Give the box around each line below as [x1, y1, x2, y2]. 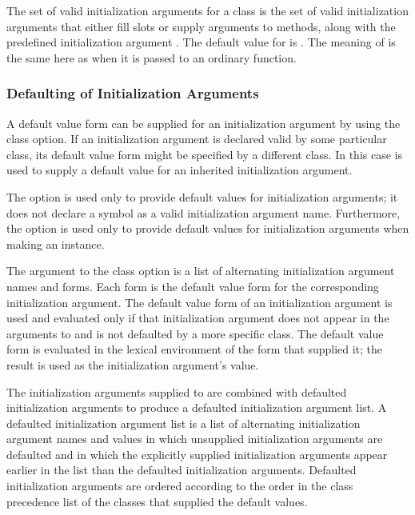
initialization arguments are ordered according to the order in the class [6, 477, 353, 494]
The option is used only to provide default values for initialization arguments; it [6, 188, 398, 205]
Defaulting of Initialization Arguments [6, 83, 259, 103]
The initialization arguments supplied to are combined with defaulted [6, 383, 347, 400]
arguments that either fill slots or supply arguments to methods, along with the [6, 18, 396, 34]
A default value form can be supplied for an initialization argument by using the [6, 114, 401, 131]
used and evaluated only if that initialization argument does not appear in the [6, 309, 389, 326]
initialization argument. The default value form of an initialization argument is [6, 293, 393, 310]
